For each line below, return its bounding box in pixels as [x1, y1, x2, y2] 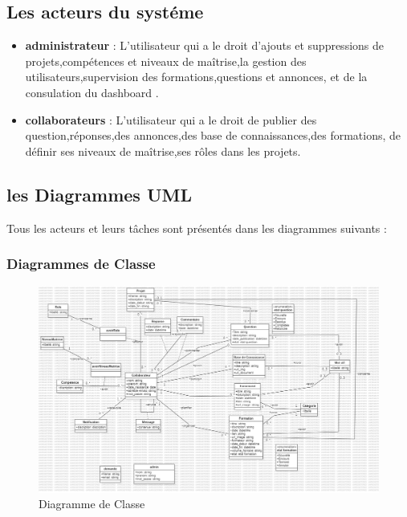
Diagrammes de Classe [6, 254, 156, 274]
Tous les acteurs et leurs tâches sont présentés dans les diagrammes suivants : [6, 219, 387, 236]
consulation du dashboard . [25, 83, 159, 100]
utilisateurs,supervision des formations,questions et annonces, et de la [25, 68, 368, 85]
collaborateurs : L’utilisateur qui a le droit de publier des [25, 111, 317, 128]
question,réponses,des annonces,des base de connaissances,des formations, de [25, 127, 401, 144]
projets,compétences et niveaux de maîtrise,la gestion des [25, 52, 307, 69]
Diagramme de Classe [39, 495, 145, 512]
